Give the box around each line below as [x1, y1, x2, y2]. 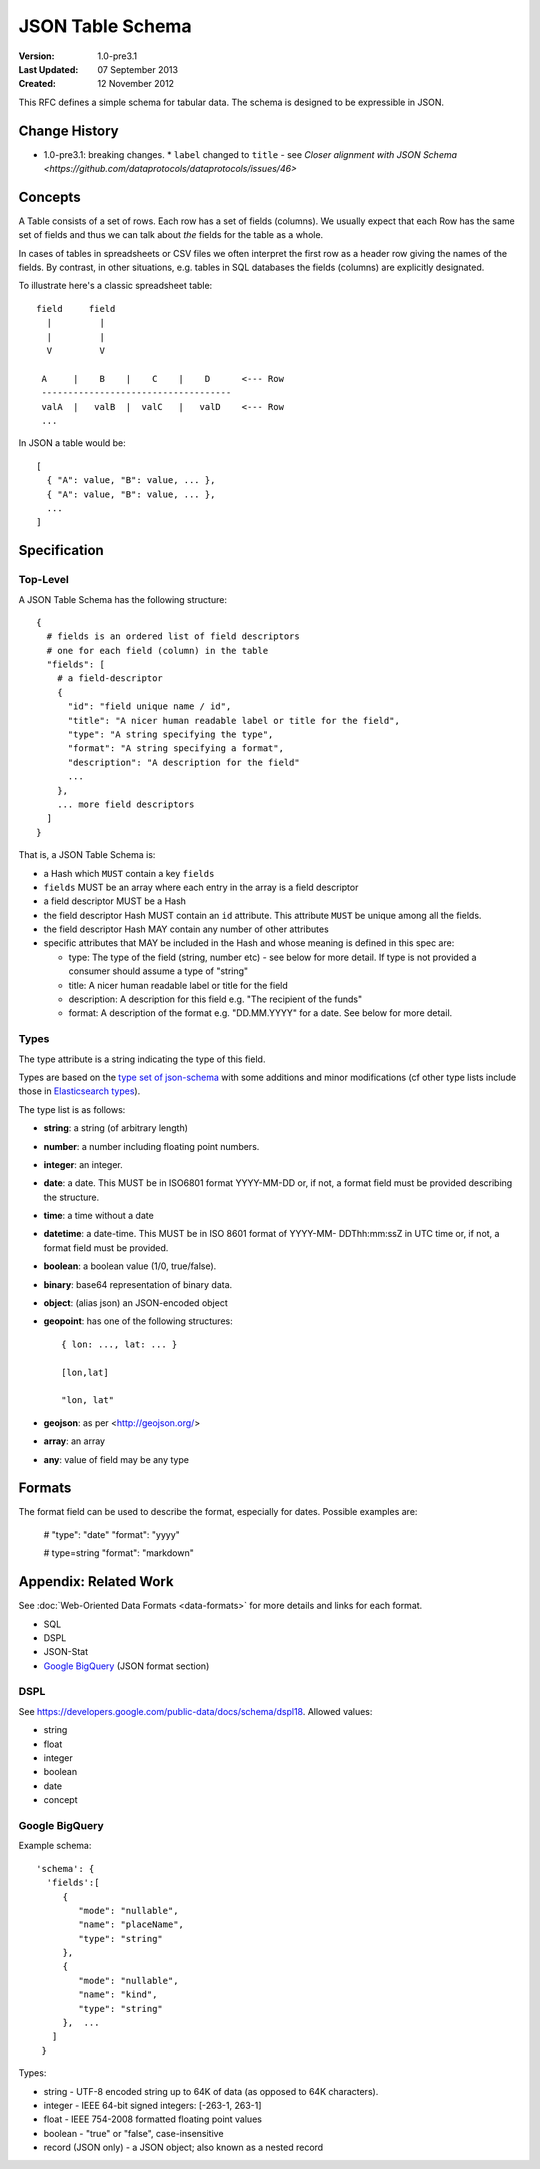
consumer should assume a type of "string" [68, 965, 249, 977]
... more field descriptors [56, 798, 195, 810]
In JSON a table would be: [18, 437, 127, 449]
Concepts [18, 188, 81, 205]
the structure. [43, 1191, 100, 1203]
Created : [18, 78, 57, 90]
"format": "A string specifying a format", [67, 743, 285, 754]
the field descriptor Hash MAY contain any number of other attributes [43, 923, 329, 935]
